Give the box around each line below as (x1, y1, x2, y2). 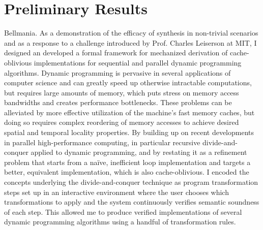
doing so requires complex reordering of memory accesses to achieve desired (4, 117, 239, 127)
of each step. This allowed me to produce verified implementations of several (4, 206, 242, 217)
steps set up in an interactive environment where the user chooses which (4, 186, 229, 197)
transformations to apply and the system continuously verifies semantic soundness (4, 196, 259, 207)
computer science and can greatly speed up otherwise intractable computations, (4, 77, 252, 88)
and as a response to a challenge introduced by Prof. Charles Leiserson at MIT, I (4, 37, 257, 48)
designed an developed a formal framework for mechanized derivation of (4, 47, 228, 58)
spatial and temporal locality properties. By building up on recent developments (4, 127, 254, 138)
